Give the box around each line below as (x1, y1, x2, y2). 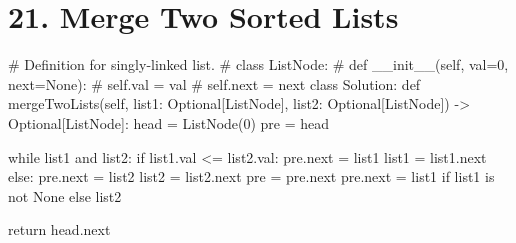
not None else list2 (8, 185, 122, 206)
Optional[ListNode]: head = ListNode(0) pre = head (8, 112, 330, 133)
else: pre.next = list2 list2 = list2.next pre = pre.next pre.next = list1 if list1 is (8, 166, 495, 187)
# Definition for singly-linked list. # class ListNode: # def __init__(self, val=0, (8, 54, 509, 75)
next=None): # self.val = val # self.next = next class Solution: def (8, 73, 421, 94)
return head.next (8, 219, 111, 240)
